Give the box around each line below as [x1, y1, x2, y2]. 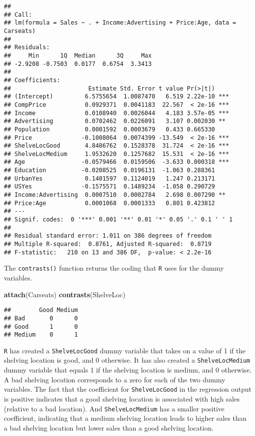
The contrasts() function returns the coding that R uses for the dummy [4, 263, 224, 273]
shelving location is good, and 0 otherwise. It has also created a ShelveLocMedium [4, 355, 250, 365]
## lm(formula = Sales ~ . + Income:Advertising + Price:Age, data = [4, 19, 236, 27]
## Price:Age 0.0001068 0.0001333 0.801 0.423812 [4, 199, 215, 207]
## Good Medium [4, 307, 78, 314]
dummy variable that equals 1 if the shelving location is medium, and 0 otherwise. [4, 365, 252, 375]
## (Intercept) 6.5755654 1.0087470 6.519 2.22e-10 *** [4, 93, 229, 100]
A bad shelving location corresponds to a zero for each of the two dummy [4, 374, 226, 384]
